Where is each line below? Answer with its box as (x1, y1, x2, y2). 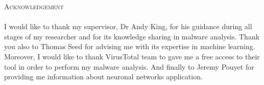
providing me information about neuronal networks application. (4, 71, 203, 82)
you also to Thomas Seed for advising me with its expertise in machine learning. (4, 41, 255, 52)
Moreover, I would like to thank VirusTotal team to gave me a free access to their (4, 51, 260, 61)
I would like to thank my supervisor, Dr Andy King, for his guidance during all (4, 21, 252, 32)
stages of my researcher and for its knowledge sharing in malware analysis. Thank (4, 31, 260, 41)
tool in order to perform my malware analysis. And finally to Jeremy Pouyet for (4, 61, 254, 72)
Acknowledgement (4, 1, 64, 11)
